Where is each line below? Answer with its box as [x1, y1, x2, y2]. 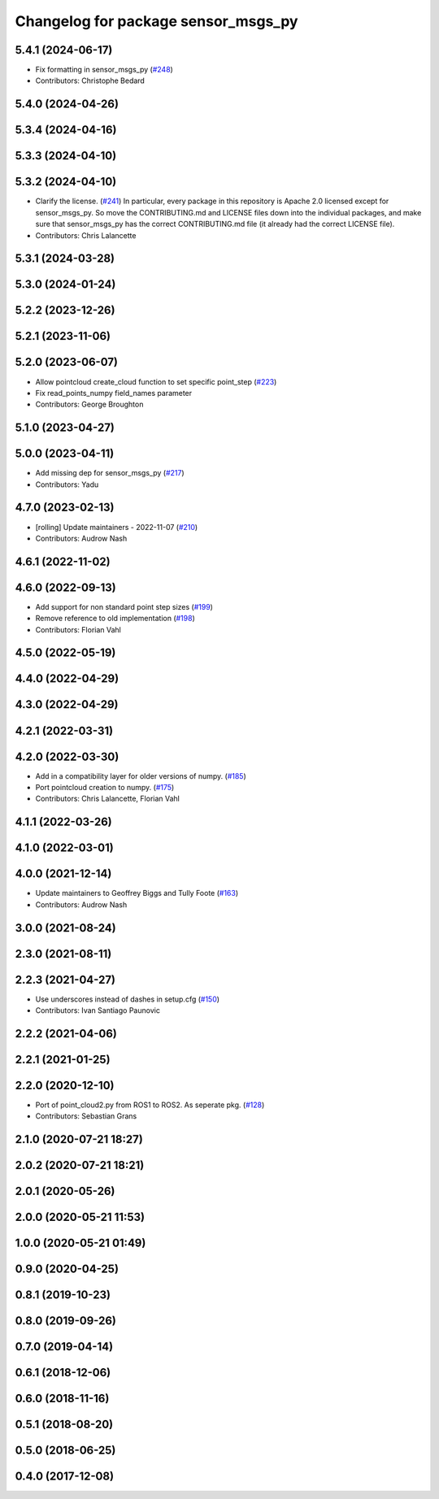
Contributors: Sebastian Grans [35, 1111, 137, 1121]
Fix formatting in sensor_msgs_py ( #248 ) [35, 65, 174, 75]
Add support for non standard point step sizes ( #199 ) [35, 602, 213, 611]
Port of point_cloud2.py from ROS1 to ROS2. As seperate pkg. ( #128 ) [35, 1100, 265, 1110]
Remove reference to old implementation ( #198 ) [35, 614, 195, 623]
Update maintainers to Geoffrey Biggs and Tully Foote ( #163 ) [35, 889, 239, 898]
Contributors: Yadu [35, 480, 99, 489]
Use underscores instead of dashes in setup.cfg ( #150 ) [35, 994, 219, 1004]
